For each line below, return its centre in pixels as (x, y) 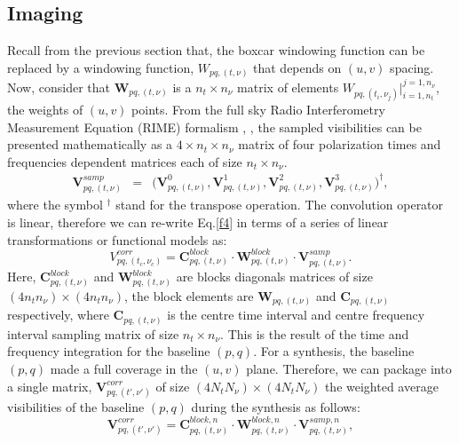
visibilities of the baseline (76, 407)
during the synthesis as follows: (276, 407)
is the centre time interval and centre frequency (296, 315)
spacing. (412, 67)
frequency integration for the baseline (109, 351)
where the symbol (55, 205)
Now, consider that (59, 87)
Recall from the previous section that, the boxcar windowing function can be (216, 50)
